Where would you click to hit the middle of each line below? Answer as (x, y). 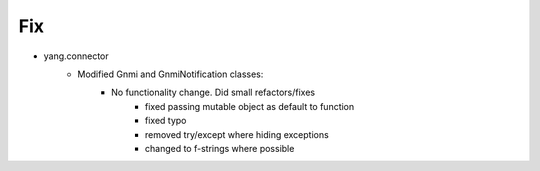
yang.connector (76, 56)
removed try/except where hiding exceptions (237, 134)
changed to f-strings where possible (220, 148)
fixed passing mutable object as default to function (250, 106)
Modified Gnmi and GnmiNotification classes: (170, 74)
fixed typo (166, 121)
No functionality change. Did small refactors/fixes (213, 92)
